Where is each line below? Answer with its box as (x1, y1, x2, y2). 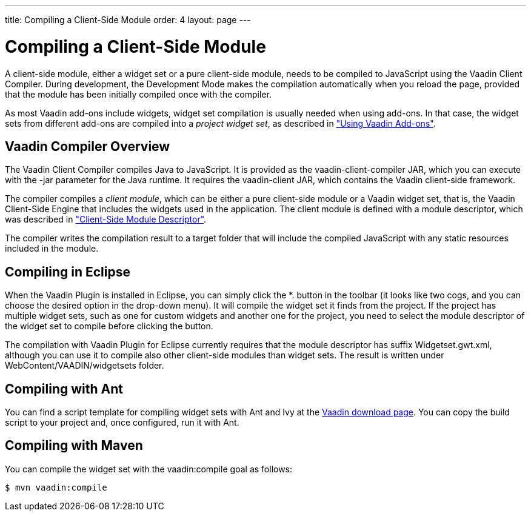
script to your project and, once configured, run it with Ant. (5, 417, 239, 428)
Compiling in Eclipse (5, 264, 130, 280)
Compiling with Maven (5, 438, 143, 454)
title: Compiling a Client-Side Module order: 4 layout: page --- (5, 15, 251, 25)
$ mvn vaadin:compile (5, 482, 107, 492)
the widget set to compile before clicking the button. (5, 321, 213, 332)
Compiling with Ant (5, 381, 123, 397)
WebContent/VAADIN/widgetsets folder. (5, 360, 164, 371)
